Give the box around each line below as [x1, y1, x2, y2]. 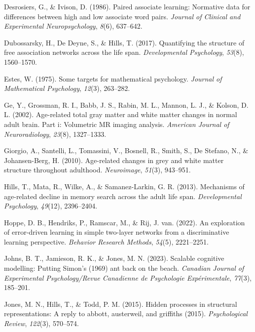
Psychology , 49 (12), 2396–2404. [4, 201, 98, 211]
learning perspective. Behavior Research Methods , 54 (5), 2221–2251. [4, 236, 209, 247]
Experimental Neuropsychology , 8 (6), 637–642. [4, 21, 143, 31]
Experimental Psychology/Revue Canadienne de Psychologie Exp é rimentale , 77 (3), [4, 272, 252, 283]
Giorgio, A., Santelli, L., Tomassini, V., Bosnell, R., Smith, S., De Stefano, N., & [4, 145, 249, 156]
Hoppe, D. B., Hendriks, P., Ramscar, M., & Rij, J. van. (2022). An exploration [4, 217, 245, 227]
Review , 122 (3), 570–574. [4, 318, 79, 329]
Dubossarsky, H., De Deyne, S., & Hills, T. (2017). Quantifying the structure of [4, 37, 245, 47]
